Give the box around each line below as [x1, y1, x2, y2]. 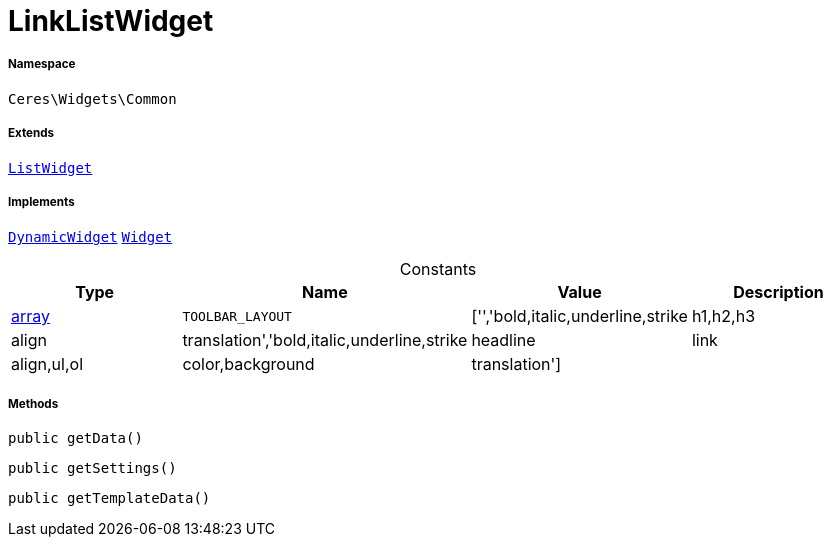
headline [471, 330, 536, 351]
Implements [8, 194, 75, 209]
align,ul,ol [11, 354, 84, 375]
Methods [8, 396, 59, 411]
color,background [182, 354, 315, 375]
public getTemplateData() [8, 490, 211, 507]
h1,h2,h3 [691, 306, 756, 327]
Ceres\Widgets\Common [8, 90, 177, 107]
